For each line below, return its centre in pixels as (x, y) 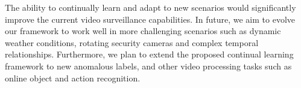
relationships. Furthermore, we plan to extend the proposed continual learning (149, 54)
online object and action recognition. (73, 78)
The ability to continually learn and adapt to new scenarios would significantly (150, 7)
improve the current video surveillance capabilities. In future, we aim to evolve (150, 19)
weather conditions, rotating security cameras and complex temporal (132, 42)
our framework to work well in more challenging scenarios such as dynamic (143, 31)
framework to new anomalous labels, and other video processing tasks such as (148, 66)
